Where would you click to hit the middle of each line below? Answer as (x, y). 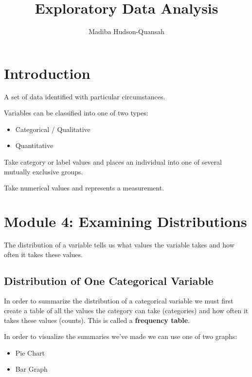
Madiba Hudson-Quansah (126, 31)
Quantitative (34, 145)
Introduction (47, 73)
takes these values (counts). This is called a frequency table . (97, 320)
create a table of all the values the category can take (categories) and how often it (126, 310)
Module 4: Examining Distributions (126, 221)
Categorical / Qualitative (53, 129)
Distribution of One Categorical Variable (109, 280)
